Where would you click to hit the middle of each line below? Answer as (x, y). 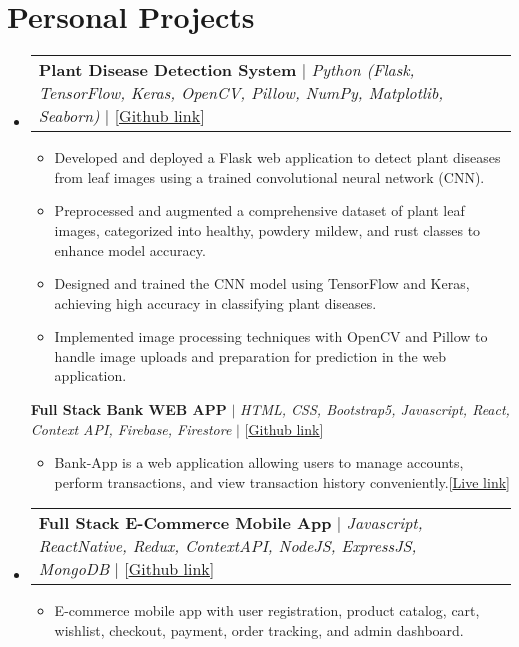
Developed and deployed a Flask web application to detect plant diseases (277, 157)
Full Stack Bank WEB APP (128, 409)
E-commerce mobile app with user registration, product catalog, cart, (267, 610)
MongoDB (74, 569)
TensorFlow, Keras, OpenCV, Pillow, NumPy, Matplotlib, (241, 93)
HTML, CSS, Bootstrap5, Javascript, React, (374, 409)
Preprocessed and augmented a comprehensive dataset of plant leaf (259, 210)
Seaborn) (69, 116)
